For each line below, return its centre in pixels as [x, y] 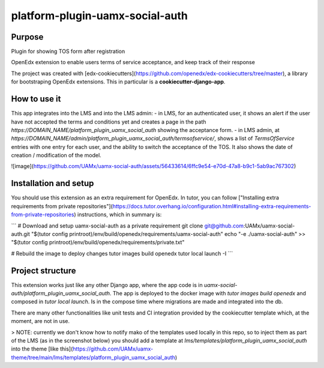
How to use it [36, 99]
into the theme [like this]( [42, 349]
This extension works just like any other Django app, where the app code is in [107, 285]
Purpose [27, 37]
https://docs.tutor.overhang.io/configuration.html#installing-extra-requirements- [212, 206]
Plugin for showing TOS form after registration [68, 52]
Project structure [43, 270]
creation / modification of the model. [56, 155]
